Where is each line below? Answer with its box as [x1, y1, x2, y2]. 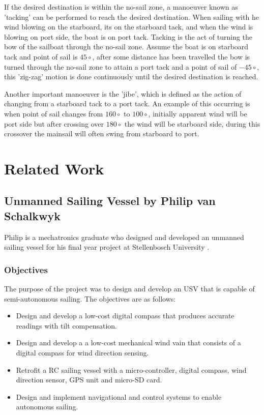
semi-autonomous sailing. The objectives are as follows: [4, 293, 176, 304]
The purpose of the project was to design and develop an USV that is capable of [4, 283, 255, 294]
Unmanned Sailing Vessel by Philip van [4, 193, 216, 209]
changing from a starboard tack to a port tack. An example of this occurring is [4, 98, 250, 109]
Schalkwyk [4, 207, 61, 223]
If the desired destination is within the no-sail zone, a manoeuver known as [4, 2, 238, 12]
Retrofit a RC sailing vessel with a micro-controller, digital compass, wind [16, 364, 247, 375]
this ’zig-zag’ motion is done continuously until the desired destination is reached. [4, 71, 258, 82]
